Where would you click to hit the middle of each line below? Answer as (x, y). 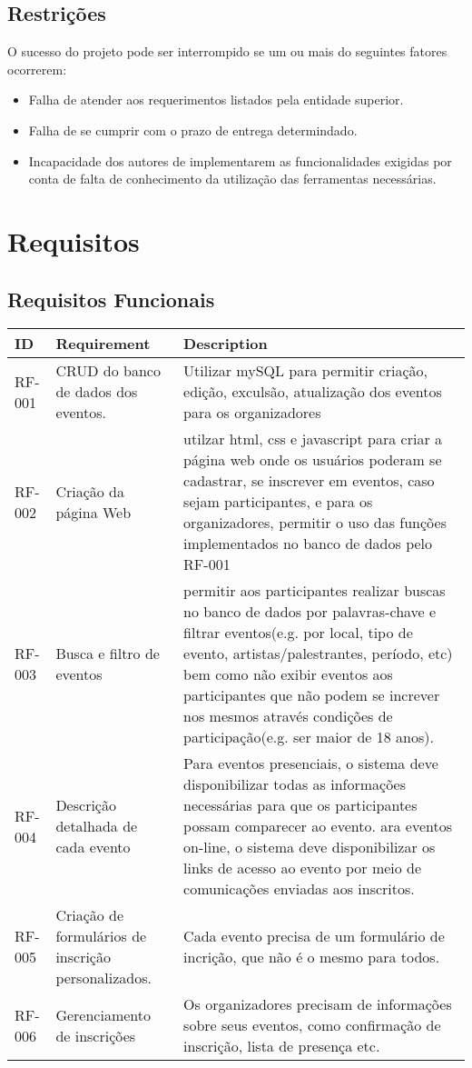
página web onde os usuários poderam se (313, 460)
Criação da (90, 491)
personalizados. (103, 978)
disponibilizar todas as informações (295, 784)
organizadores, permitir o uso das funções (315, 523)
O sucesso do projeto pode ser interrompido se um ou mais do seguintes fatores (227, 51)
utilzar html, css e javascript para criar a (313, 439)
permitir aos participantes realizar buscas (315, 591)
